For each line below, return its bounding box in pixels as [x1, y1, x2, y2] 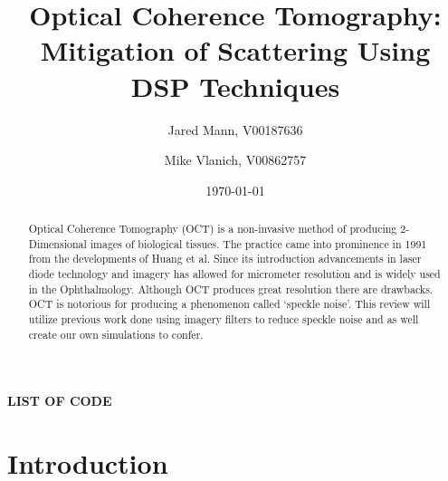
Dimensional [28, 236, 87, 251]
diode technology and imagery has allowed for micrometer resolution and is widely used [28, 266, 441, 282]
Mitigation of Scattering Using [40, 32, 431, 69]
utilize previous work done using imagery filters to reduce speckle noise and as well [28, 312, 419, 327]
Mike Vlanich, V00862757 [164, 150, 307, 169]
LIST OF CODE [7, 391, 112, 410]
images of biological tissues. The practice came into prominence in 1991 [90, 236, 427, 251]
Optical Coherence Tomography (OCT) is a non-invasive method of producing [28, 221, 397, 236]
